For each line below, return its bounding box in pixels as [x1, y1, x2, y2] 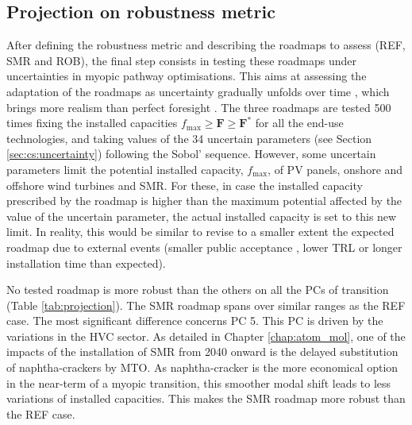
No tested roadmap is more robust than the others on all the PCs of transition [6, 281, 389, 298]
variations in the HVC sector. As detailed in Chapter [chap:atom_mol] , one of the [6, 327, 406, 344]
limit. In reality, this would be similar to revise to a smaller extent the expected [6, 223, 395, 240]
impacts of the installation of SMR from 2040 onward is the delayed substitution [6, 343, 399, 360]
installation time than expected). [6, 254, 166, 271]
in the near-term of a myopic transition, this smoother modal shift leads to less [6, 374, 391, 391]
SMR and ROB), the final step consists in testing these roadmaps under [6, 52, 357, 68]
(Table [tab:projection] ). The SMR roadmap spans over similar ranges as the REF [6, 296, 406, 313]
